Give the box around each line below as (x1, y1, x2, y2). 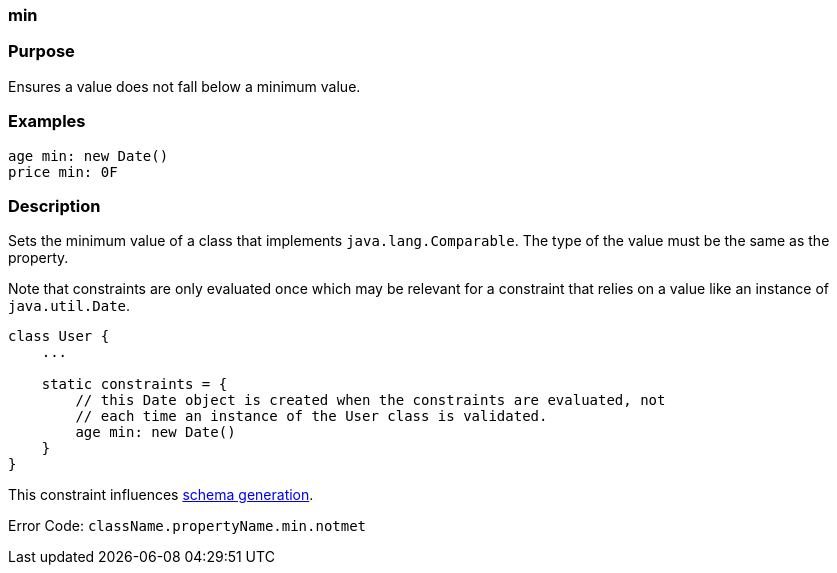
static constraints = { (41, 376, 228, 393)
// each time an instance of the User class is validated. (75, 408, 548, 425)
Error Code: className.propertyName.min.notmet (8, 517, 367, 535)
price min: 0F (8, 163, 118, 180)
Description (8, 195, 101, 216)
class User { (8, 328, 110, 345)
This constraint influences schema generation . (8, 486, 314, 504)
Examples (8, 111, 86, 132)
